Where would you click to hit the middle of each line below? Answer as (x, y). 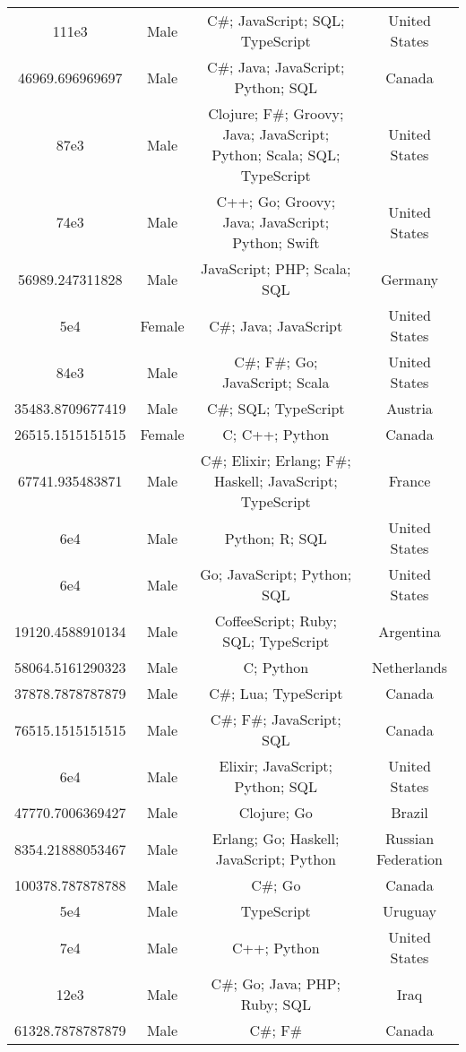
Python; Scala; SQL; (276, 155)
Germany (410, 279)
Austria (410, 408)
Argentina (410, 631)
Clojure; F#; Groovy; (276, 113)
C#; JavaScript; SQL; (276, 20)
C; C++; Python (276, 434)
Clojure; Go (276, 812)
